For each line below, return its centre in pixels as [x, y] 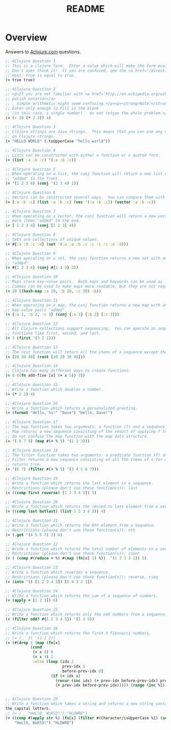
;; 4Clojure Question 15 [32, 385]
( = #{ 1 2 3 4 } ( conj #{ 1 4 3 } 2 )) [42, 268]
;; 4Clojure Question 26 [32, 628]
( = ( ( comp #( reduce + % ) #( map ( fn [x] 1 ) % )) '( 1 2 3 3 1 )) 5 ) [76, 558]
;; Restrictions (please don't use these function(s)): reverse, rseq [82, 577]
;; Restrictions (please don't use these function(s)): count [73, 554]
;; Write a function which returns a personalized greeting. [72, 408]
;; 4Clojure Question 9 [31, 253]
